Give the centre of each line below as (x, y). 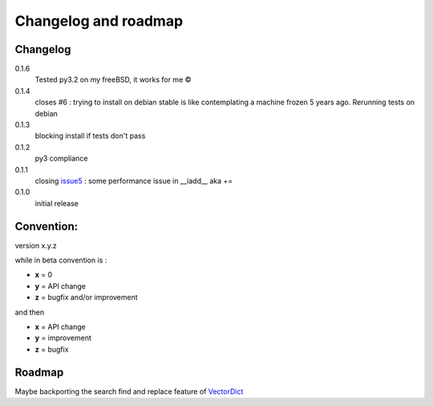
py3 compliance (61, 158)
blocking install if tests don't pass (90, 136)
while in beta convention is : (61, 260)
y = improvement (63, 338)
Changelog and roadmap (99, 21)
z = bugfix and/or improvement (86, 298)
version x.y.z (36, 246)
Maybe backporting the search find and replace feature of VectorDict (129, 391)
